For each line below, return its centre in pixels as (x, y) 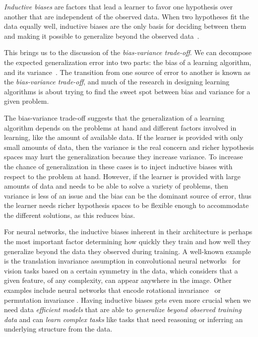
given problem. (27, 101)
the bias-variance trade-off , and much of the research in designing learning (117, 82)
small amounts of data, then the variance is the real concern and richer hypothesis (129, 147)
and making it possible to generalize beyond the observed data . (102, 35)
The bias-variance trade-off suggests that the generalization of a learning (114, 117)
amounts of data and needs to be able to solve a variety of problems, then (116, 186)
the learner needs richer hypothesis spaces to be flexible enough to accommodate (127, 205)
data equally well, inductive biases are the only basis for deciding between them (125, 26)
